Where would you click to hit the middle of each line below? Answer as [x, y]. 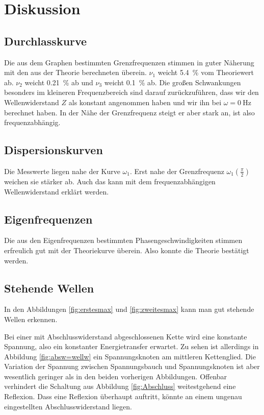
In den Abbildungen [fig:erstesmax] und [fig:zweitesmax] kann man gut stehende [129, 309]
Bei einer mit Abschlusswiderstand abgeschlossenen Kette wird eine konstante [126, 336]
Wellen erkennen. [31, 319]
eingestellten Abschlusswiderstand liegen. [68, 406]
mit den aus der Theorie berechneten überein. [75, 72]
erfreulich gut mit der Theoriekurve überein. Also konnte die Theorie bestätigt [127, 250]
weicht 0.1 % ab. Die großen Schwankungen [173, 82]
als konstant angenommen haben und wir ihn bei [145, 102]
